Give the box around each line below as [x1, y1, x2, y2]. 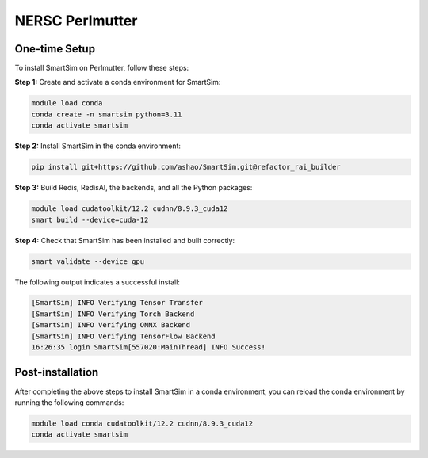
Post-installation [14, 365, 99, 380]
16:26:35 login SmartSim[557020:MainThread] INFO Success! [31, 343, 266, 352]
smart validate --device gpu [31, 257, 145, 265]
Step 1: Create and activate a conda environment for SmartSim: [14, 78, 221, 87]
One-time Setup [14, 42, 95, 55]
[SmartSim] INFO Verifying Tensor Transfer [31, 298, 204, 307]
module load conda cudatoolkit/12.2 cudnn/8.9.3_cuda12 [31, 418, 254, 428]
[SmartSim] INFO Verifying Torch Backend [31, 309, 195, 319]
